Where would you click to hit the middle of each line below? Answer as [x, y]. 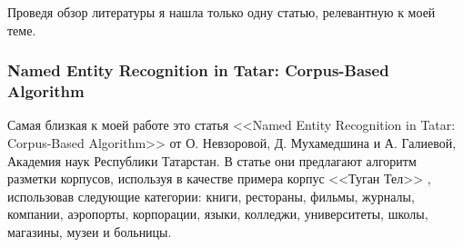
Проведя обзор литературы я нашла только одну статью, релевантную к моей [221, 12]
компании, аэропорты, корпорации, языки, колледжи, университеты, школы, [218, 214]
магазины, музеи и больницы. [90, 231]
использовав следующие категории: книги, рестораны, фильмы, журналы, [211, 196]
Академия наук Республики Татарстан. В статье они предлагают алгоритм [212, 160]
